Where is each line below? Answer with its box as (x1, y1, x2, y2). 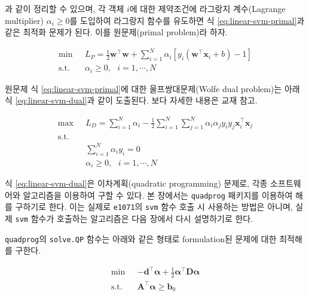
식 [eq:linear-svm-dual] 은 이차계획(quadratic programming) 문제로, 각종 (5, 177, 268, 190)
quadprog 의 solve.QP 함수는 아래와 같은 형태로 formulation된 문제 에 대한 (5, 232, 277, 245)
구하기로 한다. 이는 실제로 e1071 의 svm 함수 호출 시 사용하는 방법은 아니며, (15, 200, 293, 213)
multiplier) (5, 14, 44, 26)
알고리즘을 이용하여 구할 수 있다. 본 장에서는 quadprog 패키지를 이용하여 (23, 188, 293, 201)
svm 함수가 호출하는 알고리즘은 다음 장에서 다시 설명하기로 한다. (15, 212, 253, 225)
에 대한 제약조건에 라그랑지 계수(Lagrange (129, 2, 286, 14)
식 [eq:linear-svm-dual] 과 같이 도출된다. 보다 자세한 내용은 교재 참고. (5, 94, 258, 106)
